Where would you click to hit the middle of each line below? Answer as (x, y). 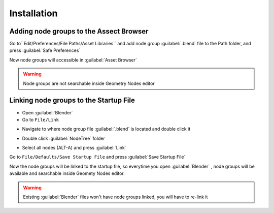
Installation (33, 13)
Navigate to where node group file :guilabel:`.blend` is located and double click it (106, 129)
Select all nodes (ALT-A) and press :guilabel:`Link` (74, 148)
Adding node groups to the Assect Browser (79, 31)
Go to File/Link (41, 119)
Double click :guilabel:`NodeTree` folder (63, 138)
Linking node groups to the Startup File (72, 100)
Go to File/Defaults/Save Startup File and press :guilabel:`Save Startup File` (97, 157)
